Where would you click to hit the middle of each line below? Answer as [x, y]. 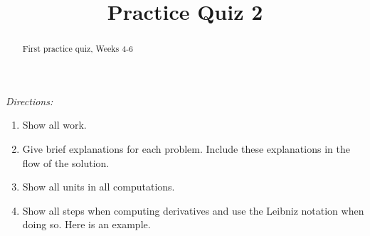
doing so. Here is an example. [86, 224]
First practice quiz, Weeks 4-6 [78, 49]
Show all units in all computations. [99, 187]
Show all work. [54, 125]
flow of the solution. [66, 162]
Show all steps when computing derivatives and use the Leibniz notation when [193, 210]
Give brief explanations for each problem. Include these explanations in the [186, 149]
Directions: [30, 101]
